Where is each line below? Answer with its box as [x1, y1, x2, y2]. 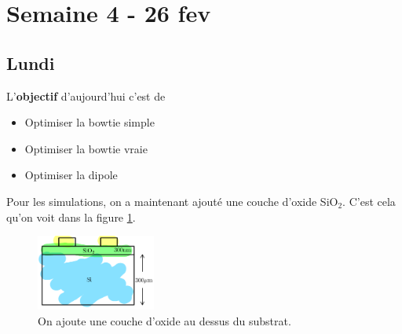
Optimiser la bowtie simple [24, 114, 155, 130]
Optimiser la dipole [24, 167, 118, 183]
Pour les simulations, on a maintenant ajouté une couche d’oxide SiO [6, 193, 338, 209]
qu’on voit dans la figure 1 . [6, 208, 136, 225]
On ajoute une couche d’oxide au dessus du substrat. [38, 312, 291, 328]
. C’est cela [342, 193, 396, 209]
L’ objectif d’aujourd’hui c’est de [6, 87, 166, 104]
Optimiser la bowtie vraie [24, 140, 148, 156]
